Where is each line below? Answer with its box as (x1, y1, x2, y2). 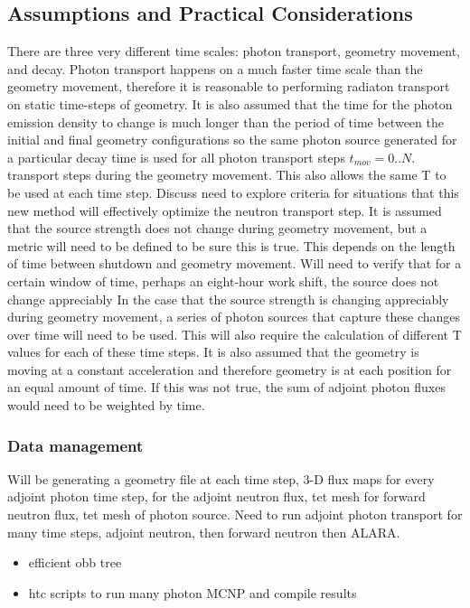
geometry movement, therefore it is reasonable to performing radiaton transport (7, 77, 450, 96)
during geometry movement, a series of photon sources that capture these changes (7, 307, 461, 326)
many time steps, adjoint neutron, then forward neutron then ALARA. (7, 522, 400, 541)
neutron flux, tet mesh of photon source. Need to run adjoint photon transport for (7, 505, 463, 524)
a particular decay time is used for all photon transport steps (7, 147, 345, 166)
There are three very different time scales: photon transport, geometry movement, (7, 42, 460, 61)
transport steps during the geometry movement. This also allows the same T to (7, 165, 446, 184)
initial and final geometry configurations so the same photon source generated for (7, 130, 457, 149)
